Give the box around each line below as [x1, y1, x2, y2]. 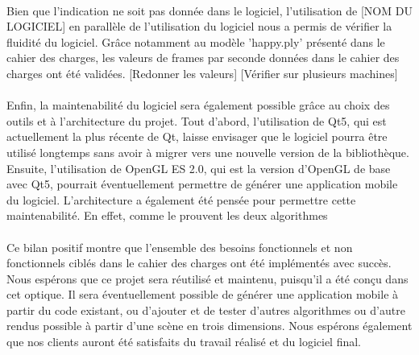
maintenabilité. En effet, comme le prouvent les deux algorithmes [6, 207, 328, 224]
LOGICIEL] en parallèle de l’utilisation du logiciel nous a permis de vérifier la [6, 18, 392, 35]
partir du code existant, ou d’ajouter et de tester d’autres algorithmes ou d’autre [6, 301, 405, 318]
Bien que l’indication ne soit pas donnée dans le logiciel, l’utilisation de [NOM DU [6, 2, 413, 19]
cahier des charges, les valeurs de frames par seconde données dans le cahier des [6, 49, 400, 66]
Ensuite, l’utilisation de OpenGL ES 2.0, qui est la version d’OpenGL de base [6, 159, 391, 176]
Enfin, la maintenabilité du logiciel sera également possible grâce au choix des [6, 97, 390, 114]
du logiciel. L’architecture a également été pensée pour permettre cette [6, 191, 356, 208]
